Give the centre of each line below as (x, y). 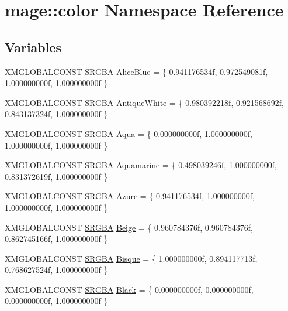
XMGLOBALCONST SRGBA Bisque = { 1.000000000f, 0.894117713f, (131, 258)
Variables (33, 47)
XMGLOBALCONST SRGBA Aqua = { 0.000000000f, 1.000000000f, (129, 133)
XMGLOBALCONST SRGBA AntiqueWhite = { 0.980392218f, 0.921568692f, (145, 102)
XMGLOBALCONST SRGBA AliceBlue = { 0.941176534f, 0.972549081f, (136, 71)
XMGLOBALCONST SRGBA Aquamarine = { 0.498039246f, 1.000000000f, (141, 165)
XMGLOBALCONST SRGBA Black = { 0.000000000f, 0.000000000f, (129, 289)
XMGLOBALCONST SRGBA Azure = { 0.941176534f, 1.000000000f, (130, 196)
